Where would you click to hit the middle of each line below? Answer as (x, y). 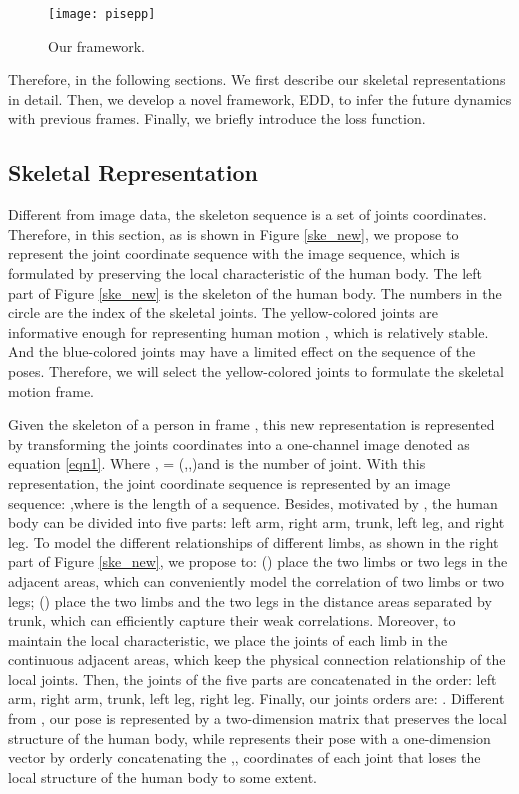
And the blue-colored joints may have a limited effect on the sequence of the (242, 351)
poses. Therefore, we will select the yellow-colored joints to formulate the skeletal (256, 370)
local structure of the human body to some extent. (163, 776)
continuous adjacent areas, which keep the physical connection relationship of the (257, 659)
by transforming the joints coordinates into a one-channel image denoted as (239, 443)
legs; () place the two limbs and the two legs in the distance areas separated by (250, 600)
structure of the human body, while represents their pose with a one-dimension (249, 737)
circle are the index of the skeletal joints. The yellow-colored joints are (223, 312)
